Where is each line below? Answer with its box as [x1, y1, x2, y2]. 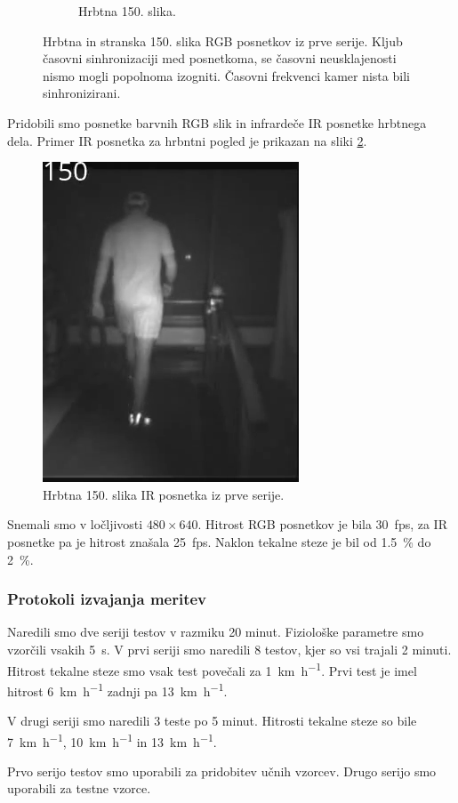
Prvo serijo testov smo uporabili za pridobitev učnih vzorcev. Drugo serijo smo [7, 761, 437, 780]
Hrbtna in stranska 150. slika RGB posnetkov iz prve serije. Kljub [43, 31, 403, 50]
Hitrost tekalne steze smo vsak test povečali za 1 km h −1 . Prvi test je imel [7, 658, 417, 679]
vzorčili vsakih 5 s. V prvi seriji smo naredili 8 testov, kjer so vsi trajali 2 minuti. [7, 639, 452, 658]
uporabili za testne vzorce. [7, 779, 151, 798]
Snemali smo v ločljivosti [7, 515, 143, 534]
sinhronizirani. [43, 84, 121, 102]
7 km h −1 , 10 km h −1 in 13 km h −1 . [7, 729, 217, 751]
